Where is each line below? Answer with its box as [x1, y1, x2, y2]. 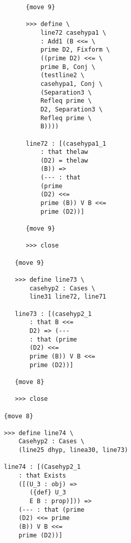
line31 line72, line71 [29, 293, 107, 301]
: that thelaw [40, 148, 88, 156]
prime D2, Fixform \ [40, 46, 110, 54]
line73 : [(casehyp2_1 [15, 310, 92, 318]
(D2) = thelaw [40, 156, 88, 164]
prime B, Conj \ [40, 63, 95, 71]
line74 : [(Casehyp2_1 [4, 463, 81, 471]
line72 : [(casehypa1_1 [25, 140, 107, 147]
